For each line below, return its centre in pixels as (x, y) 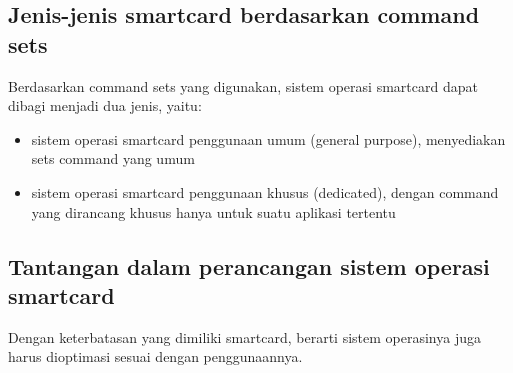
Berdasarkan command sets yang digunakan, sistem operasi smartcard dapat (243, 85)
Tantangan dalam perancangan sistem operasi (249, 265)
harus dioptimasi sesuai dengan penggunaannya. (155, 356)
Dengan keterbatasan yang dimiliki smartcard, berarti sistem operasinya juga (244, 336)
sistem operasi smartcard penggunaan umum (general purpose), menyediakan (268, 138)
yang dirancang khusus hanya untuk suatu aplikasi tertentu (213, 211)
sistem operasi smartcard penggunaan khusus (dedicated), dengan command (265, 191)
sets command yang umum (113, 158)
